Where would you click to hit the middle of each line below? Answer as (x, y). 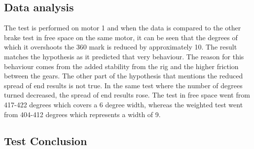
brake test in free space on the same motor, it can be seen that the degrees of (121, 37)
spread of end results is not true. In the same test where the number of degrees (123, 85)
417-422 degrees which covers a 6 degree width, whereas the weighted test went (124, 104)
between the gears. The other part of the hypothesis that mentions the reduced (124, 76)
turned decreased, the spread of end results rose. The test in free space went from (127, 95)
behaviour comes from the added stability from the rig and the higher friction (121, 66)
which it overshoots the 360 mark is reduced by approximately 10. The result (121, 47)
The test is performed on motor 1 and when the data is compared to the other (123, 28)
